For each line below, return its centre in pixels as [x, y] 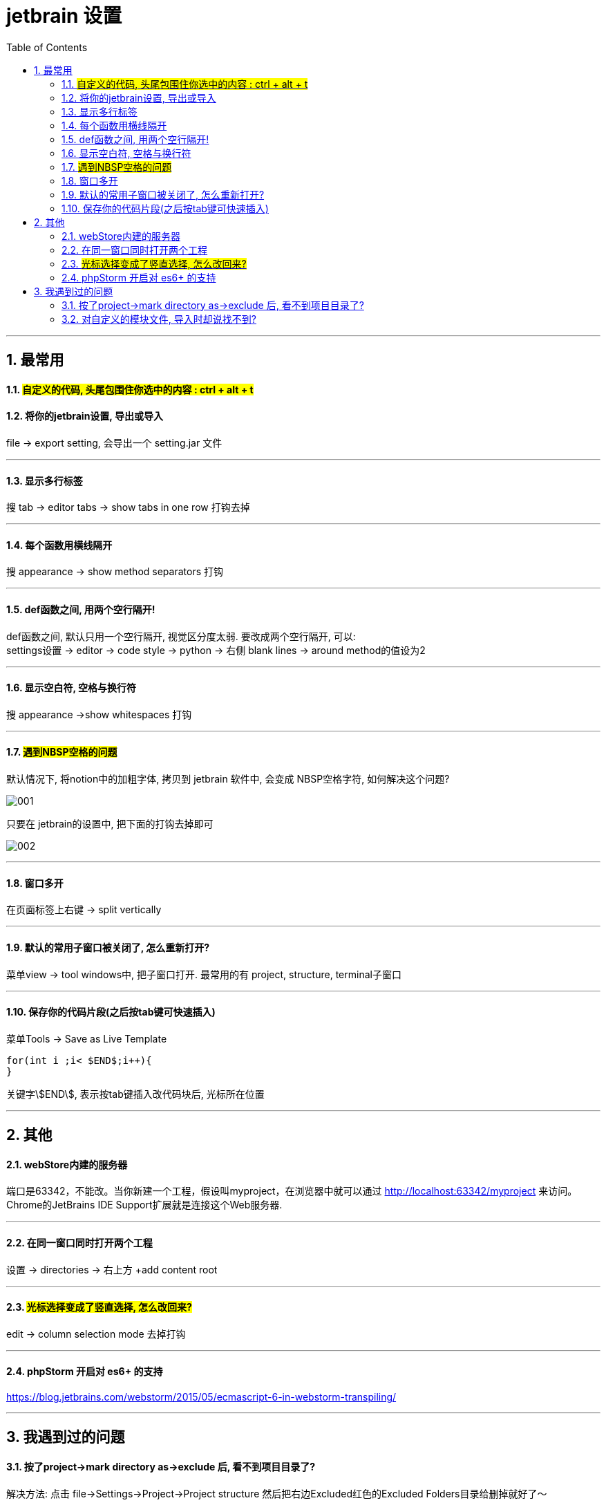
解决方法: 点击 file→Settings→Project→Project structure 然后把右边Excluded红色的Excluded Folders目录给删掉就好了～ [277, 1493]
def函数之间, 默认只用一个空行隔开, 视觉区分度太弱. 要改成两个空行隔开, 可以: [181, 636]
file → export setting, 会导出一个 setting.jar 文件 [114, 443]
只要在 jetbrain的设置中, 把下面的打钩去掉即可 [110, 824]
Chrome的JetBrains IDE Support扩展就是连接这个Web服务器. [144, 1205]
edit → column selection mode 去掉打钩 [96, 1334]
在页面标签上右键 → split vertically [84, 910]
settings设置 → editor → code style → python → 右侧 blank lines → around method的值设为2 [216, 650]
